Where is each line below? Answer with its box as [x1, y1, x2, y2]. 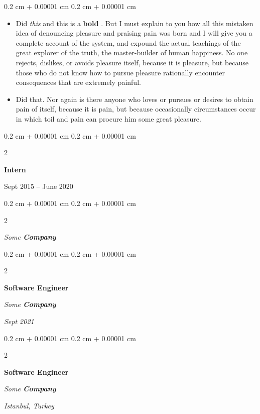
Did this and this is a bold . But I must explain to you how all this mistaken [16, 18, 253, 28]
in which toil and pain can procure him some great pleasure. [16, 113, 201, 124]
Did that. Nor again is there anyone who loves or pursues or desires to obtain [16, 93, 253, 104]
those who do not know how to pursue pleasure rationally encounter [16, 67, 225, 77]
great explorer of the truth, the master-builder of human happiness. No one [16, 47, 248, 58]
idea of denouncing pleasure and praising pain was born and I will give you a [16, 28, 252, 38]
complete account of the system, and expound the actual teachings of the [16, 37, 241, 48]
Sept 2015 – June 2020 [4, 181, 73, 191]
